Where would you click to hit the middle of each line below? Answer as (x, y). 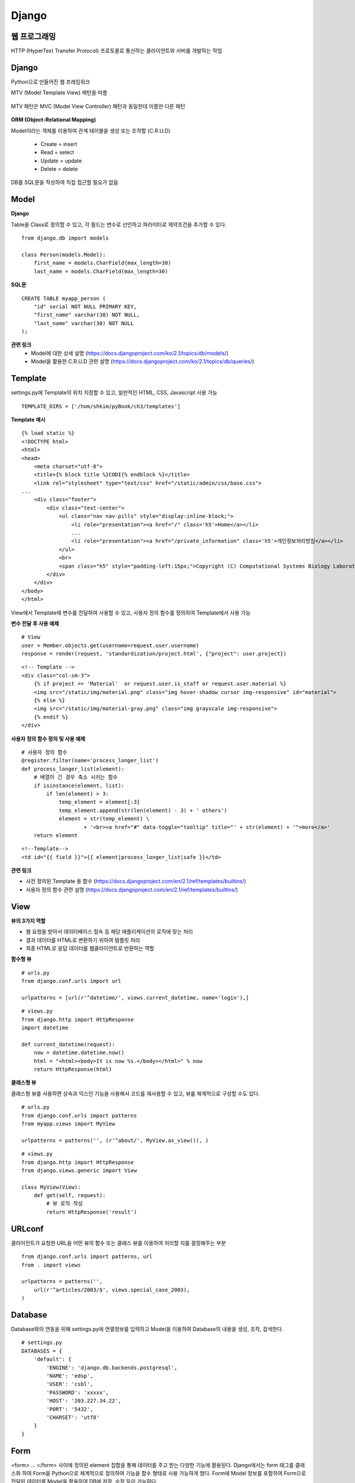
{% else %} (49, 701)
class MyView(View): (51, 1187)
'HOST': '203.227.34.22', (84, 1401)
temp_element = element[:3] (99, 802)
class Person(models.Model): (64, 254)
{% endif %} (51, 717)
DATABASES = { (42, 1351)
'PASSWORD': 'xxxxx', (78, 1392)
